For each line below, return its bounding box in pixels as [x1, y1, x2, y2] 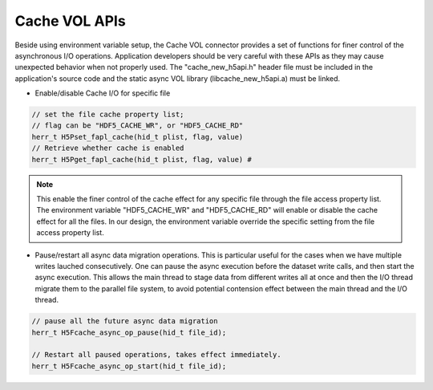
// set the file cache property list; [31, 110, 184, 120]
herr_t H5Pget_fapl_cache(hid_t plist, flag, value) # [31, 155, 252, 164]
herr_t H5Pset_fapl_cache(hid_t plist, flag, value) [31, 132, 244, 141]
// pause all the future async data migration [31, 317, 218, 326]
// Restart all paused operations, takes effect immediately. [31, 350, 281, 360]
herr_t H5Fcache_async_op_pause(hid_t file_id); [31, 327, 227, 337]
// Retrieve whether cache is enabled [31, 144, 184, 152]
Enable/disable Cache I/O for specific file [34, 88, 171, 98]
